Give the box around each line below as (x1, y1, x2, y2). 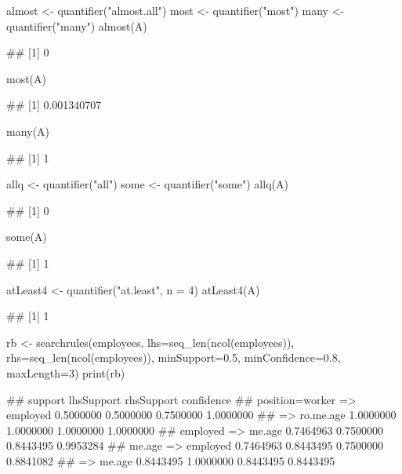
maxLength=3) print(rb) (6, 364, 125, 381)
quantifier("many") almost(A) (6, 17, 147, 34)
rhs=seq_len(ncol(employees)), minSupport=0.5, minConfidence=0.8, (6, 349, 341, 366)
